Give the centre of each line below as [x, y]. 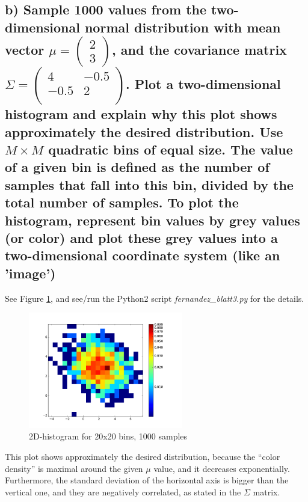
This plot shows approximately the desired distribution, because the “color [143, 456]
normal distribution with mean [183, 27]
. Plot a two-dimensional [203, 84]
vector [25, 49]
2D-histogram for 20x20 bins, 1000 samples [108, 436]
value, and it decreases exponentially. [222, 468]
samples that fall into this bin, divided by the [149, 184]
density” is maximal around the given [74, 468]
